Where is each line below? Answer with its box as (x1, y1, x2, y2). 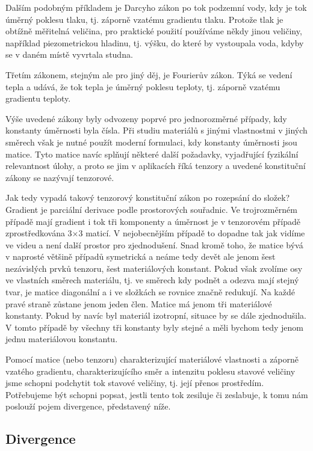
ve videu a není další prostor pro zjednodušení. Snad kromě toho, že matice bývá (5, 238, 303, 251)
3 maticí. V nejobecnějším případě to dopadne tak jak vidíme (78, 227, 305, 239)
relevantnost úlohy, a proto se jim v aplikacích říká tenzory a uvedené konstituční (5, 159, 306, 172)
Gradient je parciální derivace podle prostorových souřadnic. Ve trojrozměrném (5, 203, 297, 215)
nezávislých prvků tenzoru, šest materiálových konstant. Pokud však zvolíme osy (5, 262, 303, 274)
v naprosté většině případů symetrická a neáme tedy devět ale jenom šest (5, 250, 276, 263)
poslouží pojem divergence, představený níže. (5, 400, 171, 413)
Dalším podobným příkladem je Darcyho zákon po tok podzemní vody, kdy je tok (5, 1, 307, 13)
